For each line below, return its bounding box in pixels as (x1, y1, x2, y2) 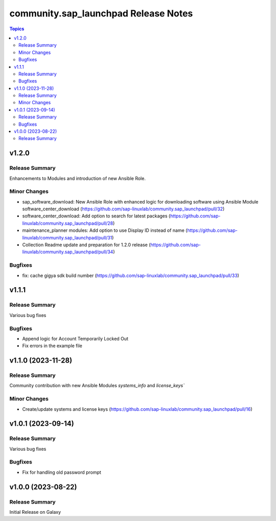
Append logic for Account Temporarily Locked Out (22, 335, 129, 342)
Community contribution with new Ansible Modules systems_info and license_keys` (9, 383, 185, 389)
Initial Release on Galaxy (9, 509, 61, 515)
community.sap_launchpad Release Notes (9, 8, 193, 19)
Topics (9, 26, 25, 32)
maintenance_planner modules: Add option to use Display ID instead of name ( (22, 227, 188, 233)
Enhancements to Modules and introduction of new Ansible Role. (9, 175, 146, 182)
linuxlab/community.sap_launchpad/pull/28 (22, 220, 113, 226)
